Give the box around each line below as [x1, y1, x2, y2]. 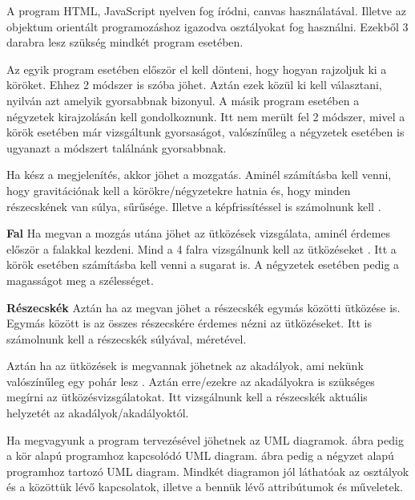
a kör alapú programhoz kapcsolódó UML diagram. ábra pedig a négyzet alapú [6, 447, 394, 464]
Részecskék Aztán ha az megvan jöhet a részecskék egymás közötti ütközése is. [6, 299, 401, 315]
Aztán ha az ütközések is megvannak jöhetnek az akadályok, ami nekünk [6, 357, 364, 374]
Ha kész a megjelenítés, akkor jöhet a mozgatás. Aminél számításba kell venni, [6, 166, 392, 183]
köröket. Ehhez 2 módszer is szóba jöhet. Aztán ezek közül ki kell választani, [6, 76, 382, 93]
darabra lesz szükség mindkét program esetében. [6, 34, 244, 51]
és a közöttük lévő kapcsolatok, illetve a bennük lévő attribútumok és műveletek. [6, 478, 403, 495]
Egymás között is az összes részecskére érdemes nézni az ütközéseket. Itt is [6, 315, 372, 331]
